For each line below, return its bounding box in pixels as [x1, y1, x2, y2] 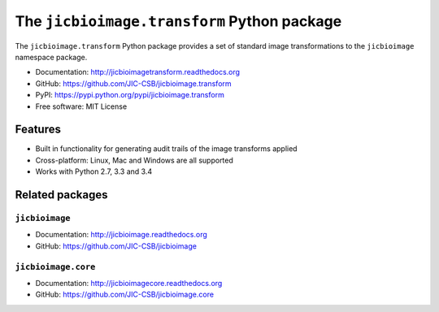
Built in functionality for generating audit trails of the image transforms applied [35, 144, 298, 154]
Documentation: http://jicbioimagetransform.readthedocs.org [35, 67, 240, 77]
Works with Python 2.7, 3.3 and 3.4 [35, 167, 153, 176]
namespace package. [15, 52, 88, 62]
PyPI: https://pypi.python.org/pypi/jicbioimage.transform [35, 90, 225, 100]
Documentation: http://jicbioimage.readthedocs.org [35, 230, 207, 240]
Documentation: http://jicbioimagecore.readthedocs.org [35, 278, 223, 288]
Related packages [15, 188, 109, 201]
